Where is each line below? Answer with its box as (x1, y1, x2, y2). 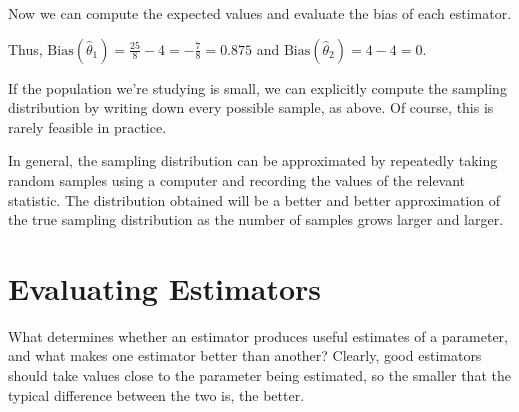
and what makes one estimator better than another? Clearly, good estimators (8, 345, 482, 366)
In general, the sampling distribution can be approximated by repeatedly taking (8, 150, 498, 171)
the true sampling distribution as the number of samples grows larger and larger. (8, 209, 504, 230)
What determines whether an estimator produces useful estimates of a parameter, (8, 325, 508, 346)
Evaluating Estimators (8, 267, 322, 308)
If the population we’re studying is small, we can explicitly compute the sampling (8, 77, 507, 98)
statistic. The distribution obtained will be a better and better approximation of (8, 189, 501, 210)
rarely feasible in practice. (8, 116, 167, 137)
